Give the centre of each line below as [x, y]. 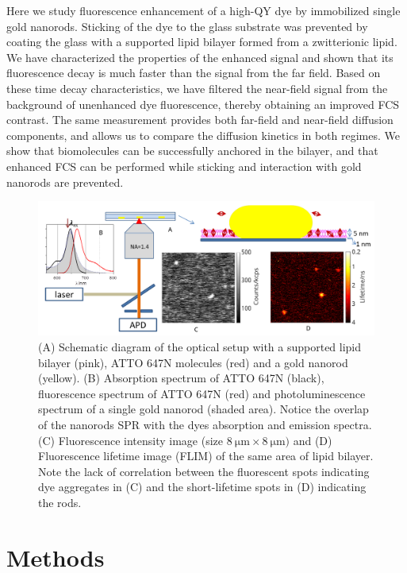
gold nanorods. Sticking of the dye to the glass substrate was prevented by [187, 26]
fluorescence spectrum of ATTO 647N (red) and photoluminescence [202, 393]
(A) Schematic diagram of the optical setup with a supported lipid [200, 347]
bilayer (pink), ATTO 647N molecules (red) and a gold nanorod [193, 362]
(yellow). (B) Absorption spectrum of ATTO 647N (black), [181, 378]
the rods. [60, 502]
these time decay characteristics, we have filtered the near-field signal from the [197, 88]
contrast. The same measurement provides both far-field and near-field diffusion [200, 120]
